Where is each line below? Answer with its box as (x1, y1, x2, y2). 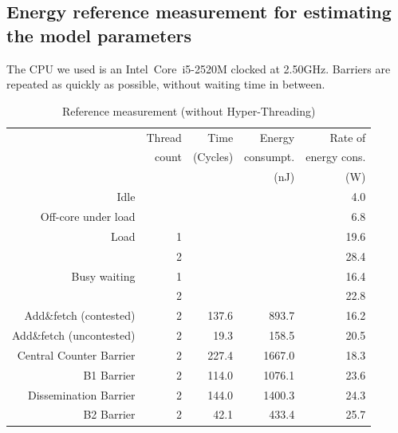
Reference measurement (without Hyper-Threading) (62, 102, 316, 119)
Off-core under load (40, 208, 136, 224)
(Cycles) (192, 148, 234, 165)
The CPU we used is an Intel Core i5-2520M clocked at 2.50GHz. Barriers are (6, 60, 391, 77)
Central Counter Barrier (17, 346, 136, 363)
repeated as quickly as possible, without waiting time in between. (6, 76, 325, 93)
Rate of (329, 128, 366, 145)
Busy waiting (71, 267, 136, 284)
